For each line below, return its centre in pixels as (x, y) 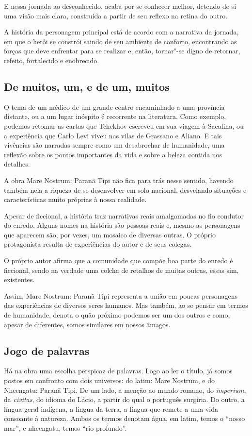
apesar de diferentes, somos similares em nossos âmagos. (87, 324)
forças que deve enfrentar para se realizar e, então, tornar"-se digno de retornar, (122, 51)
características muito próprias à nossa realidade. (75, 199)
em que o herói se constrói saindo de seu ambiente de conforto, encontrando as (120, 41)
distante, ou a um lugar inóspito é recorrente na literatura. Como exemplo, (115, 116)
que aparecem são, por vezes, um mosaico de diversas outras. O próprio (110, 234)
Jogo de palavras (47, 350)
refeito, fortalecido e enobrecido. (52, 60)
